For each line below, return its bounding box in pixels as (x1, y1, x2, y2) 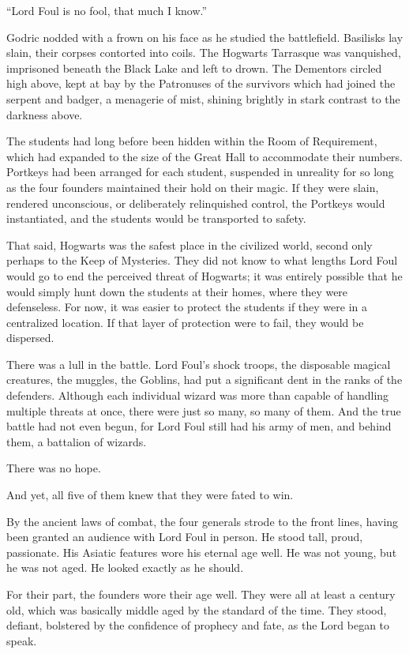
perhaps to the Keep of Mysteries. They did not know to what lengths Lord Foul (6, 252, 398, 269)
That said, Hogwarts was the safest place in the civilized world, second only (6, 236, 373, 253)
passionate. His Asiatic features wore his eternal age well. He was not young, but (6, 543, 397, 560)
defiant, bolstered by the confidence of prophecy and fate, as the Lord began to (6, 617, 390, 633)
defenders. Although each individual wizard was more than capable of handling (6, 387, 389, 404)
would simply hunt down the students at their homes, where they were (6, 283, 348, 299)
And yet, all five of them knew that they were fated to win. (6, 487, 294, 503)
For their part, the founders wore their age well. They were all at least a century (6, 586, 396, 602)
